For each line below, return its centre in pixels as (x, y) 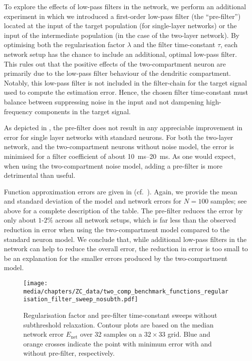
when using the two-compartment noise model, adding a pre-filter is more (113, 165)
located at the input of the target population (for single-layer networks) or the (120, 26)
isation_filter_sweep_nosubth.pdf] (81, 300)
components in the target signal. (83, 111)
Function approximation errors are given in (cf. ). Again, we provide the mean (121, 191)
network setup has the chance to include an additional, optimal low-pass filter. (120, 54)
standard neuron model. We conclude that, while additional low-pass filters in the (125, 239)
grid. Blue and (189, 334)
